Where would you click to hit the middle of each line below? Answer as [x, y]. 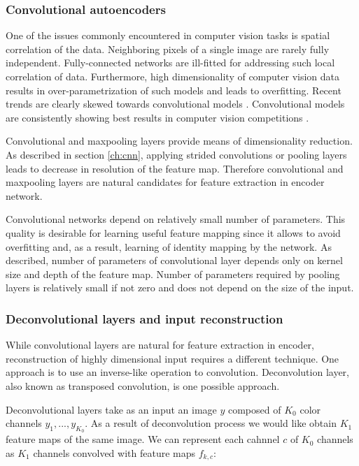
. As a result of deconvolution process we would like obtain [211, 423]
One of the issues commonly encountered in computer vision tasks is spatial [168, 35]
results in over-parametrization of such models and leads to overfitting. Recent [174, 90]
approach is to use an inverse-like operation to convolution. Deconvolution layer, [177, 372]
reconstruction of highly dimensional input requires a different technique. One [173, 358]
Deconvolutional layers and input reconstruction [145, 318]
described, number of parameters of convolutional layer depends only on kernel [174, 260]
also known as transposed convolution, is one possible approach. [143, 385]
